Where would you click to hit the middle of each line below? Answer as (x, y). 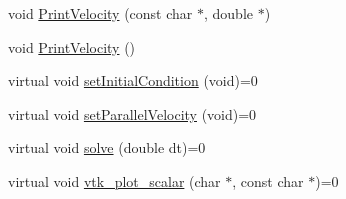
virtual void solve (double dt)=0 (107, 147)
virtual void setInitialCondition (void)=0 (133, 80)
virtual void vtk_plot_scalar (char (114, 180)
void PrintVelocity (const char (100, 13)
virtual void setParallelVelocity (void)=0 (132, 113)
